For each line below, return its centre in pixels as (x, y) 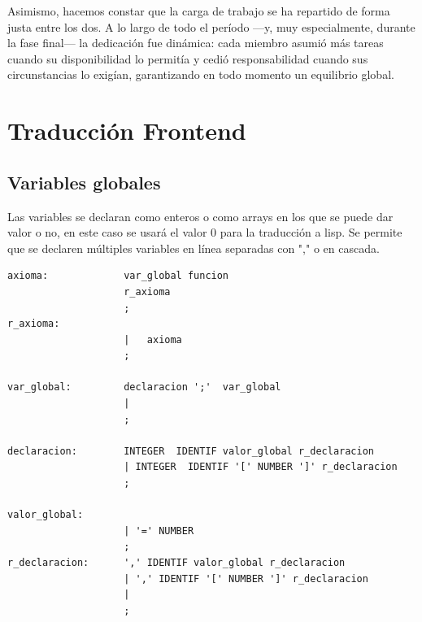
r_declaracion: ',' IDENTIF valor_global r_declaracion (176, 563)
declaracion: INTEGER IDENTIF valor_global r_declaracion (191, 451)
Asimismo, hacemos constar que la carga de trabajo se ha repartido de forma (199, 11)
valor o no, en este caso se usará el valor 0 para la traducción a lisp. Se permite (205, 232)
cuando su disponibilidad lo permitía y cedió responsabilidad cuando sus (188, 58)
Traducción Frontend (127, 130)
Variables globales (84, 182)
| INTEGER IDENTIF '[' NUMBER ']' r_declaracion (261, 467)
